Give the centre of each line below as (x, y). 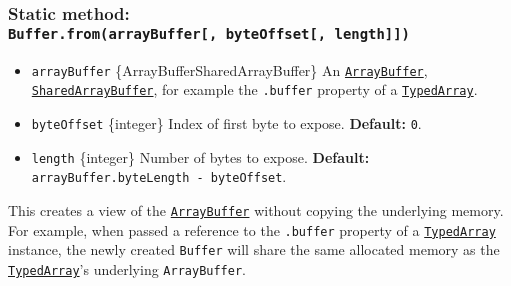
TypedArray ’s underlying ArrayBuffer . (127, 268)
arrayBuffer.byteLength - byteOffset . (159, 176)
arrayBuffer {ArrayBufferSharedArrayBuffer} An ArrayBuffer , (229, 69)
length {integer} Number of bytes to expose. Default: (200, 156)
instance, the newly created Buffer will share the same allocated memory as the (254, 249)
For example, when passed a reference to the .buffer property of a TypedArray (252, 229)
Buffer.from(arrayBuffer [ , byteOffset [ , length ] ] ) (209, 33)
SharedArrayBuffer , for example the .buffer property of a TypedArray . (254, 89)
